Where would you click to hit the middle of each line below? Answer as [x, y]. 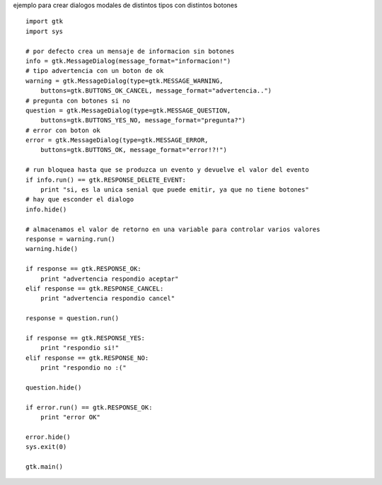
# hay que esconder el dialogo [80, 199]
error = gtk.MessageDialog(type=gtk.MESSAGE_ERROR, [117, 140]
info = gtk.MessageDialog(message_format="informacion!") [128, 61]
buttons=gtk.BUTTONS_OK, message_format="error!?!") [134, 150]
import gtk [45, 22]
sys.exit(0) [46, 447]
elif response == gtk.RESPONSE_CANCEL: [95, 288]
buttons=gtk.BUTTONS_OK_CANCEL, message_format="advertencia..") [156, 91]
